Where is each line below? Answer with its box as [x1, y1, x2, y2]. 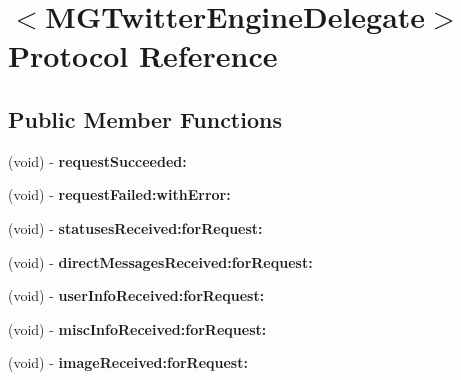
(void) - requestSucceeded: [8, 150, 187, 171]
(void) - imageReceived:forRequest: [8, 352, 248, 373]
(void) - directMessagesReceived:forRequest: [8, 251, 313, 272]
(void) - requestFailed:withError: [8, 184, 231, 205]
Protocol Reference [8, 35, 278, 76]
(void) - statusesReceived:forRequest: [8, 217, 263, 238]
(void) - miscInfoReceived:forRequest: [8, 318, 267, 339]
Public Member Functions [8, 103, 282, 134]
